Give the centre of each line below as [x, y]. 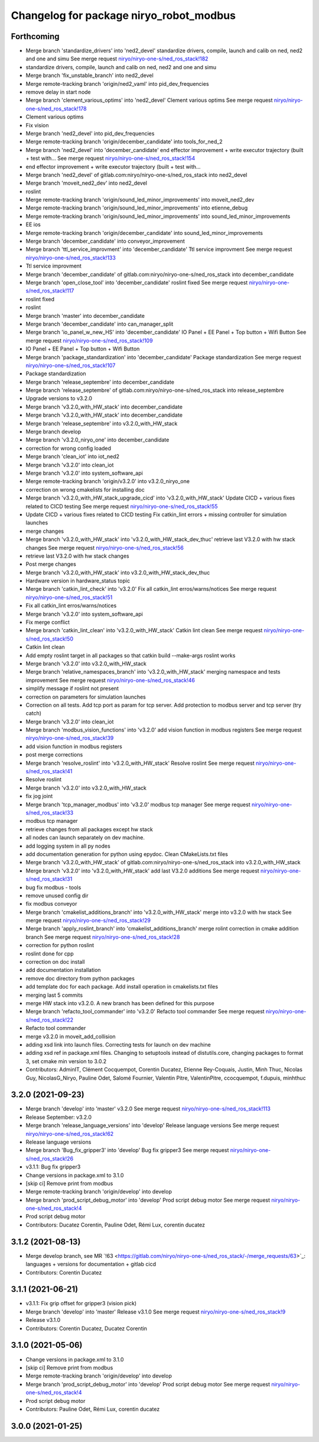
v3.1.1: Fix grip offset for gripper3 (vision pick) [81, 1303]
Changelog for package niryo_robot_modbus [123, 15]
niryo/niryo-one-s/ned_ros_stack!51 [69, 597]
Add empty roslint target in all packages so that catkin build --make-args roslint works [131, 655]
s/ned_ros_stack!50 [50, 639]
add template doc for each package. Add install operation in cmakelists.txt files [122, 987]
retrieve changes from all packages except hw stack [89, 829]
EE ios [33, 224]
